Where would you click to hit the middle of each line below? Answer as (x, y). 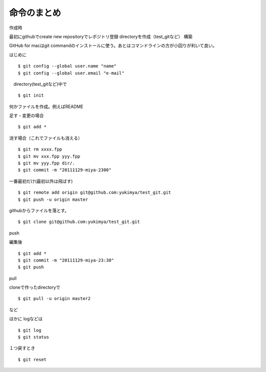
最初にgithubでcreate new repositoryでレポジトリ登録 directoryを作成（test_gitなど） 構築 (101, 37)
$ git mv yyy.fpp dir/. (47, 163)
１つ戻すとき (22, 348)
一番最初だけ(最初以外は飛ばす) (41, 181)
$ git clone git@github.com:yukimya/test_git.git (79, 222)
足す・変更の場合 (26, 115)
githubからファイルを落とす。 (39, 210)
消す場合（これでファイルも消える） (46, 138)
